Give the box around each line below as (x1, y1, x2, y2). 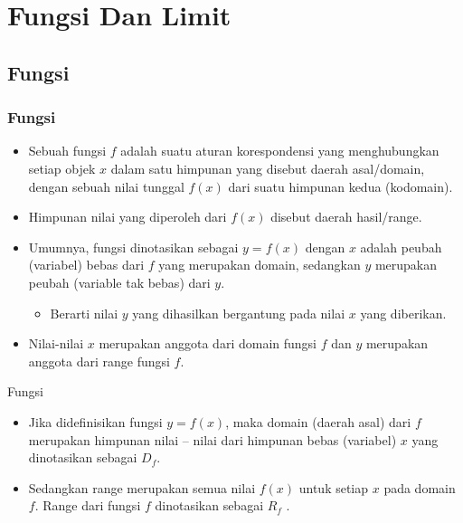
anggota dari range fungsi (28, 351, 170, 370)
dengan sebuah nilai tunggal (28, 176, 184, 195)
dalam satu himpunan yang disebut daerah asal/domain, (110, 158, 425, 177)
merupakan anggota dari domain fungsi (99, 334, 317, 353)
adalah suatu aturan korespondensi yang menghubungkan (120, 141, 439, 160)
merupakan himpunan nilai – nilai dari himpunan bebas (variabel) (28, 430, 397, 449)
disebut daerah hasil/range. (270, 207, 422, 226)
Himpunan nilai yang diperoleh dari (28, 207, 227, 226)
